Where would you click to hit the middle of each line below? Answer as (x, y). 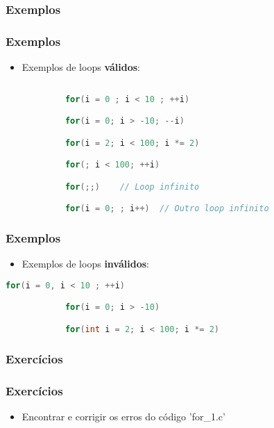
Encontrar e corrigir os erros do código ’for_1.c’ (123, 416)
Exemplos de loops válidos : (81, 67)
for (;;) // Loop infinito (132, 187)
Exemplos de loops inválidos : (85, 264)
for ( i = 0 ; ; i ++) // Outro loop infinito (167, 209)
